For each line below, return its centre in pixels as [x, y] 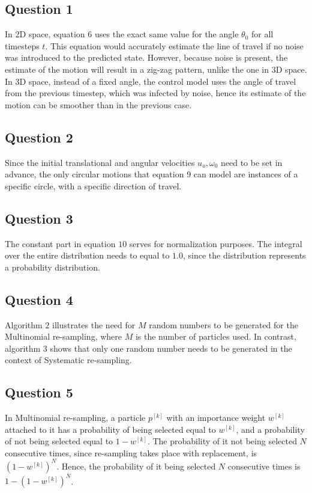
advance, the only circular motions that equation [94, 174]
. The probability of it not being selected [222, 441]
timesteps [22, 45]
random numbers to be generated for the [223, 324]
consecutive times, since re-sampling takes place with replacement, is [131, 452]
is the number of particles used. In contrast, [216, 336]
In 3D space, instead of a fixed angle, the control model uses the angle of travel [151, 81]
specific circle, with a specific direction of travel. [93, 185]
